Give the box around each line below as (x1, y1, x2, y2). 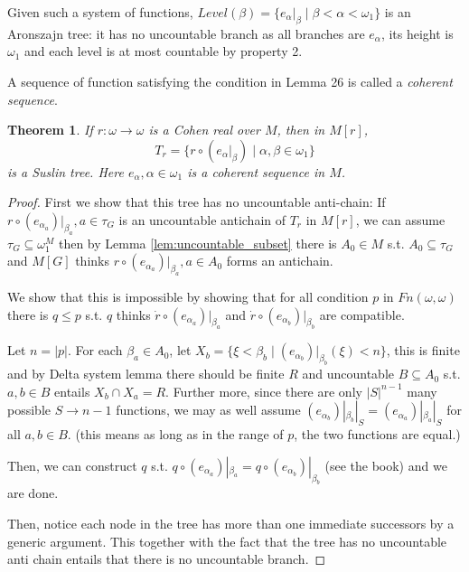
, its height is (380, 23, 454, 42)
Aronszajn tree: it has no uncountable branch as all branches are (7, 23, 365, 42)
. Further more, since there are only (165, 381, 362, 400)
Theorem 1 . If (7, 120, 93, 139)
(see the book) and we (324, 455, 447, 474)
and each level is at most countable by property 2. (24, 42, 303, 61)
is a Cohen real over (148, 120, 260, 139)
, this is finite (386, 341, 460, 360)
